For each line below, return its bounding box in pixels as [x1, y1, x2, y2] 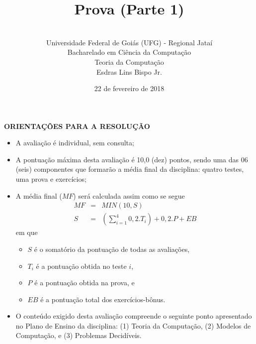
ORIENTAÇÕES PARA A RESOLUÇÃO [4, 120, 150, 131]
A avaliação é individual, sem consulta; [15, 137, 134, 148]
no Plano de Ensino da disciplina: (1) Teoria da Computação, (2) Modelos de [15, 320, 251, 331]
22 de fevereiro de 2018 [94, 83, 165, 94]
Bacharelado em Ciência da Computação [67, 47, 191, 57]
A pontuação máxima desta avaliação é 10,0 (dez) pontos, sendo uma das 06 [15, 154, 248, 164]
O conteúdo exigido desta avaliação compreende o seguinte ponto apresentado [15, 311, 252, 321]
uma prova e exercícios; [15, 174, 86, 184]
